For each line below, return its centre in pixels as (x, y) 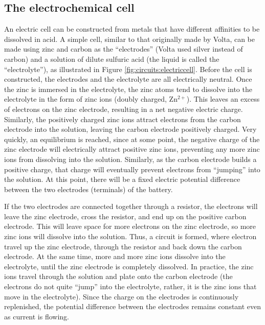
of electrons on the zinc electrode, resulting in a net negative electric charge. (124, 109)
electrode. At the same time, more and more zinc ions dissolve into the (115, 256)
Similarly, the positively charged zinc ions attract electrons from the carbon (123, 119)
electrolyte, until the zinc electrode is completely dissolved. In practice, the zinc (129, 266)
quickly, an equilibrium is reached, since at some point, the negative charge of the (132, 139)
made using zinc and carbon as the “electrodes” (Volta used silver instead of (124, 49)
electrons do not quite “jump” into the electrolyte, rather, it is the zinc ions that (130, 286)
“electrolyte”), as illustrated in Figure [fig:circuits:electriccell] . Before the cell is (128, 69)
